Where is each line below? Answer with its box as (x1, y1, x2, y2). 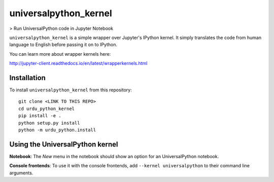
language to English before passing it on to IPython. (9, 42, 118, 48)
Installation (9, 74, 46, 82)
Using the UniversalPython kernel (9, 140, 119, 149)
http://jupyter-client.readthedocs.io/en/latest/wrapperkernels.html (9, 60, 148, 66)
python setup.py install (18, 120, 80, 126)
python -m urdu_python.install (18, 127, 96, 133)
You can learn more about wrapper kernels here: (9, 51, 111, 57)
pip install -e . (18, 113, 61, 119)
